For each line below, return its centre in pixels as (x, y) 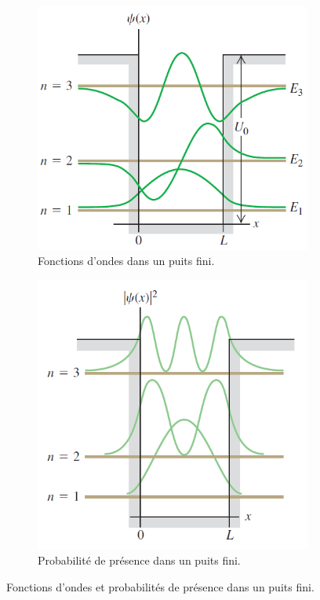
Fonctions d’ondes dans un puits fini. (126, 261)
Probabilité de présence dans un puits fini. (139, 560)
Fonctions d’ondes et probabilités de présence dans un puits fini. (160, 586)
